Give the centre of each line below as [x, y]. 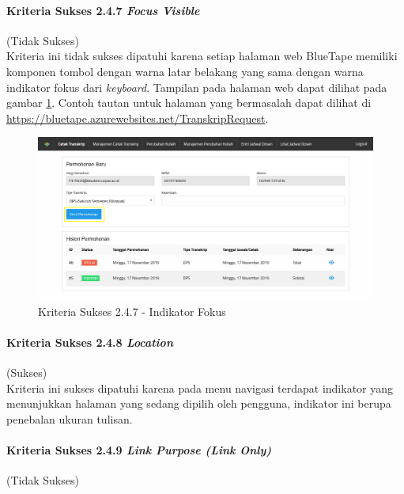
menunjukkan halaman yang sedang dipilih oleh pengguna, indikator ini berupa [199, 403]
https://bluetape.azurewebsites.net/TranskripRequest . [138, 118]
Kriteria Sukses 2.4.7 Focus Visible [103, 10]
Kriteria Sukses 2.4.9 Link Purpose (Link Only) [139, 450]
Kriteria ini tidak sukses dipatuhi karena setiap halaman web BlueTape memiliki [202, 56]
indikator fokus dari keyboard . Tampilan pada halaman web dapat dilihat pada [197, 87]
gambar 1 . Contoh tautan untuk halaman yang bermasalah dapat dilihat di [189, 103]
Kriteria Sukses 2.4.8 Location [90, 342]
